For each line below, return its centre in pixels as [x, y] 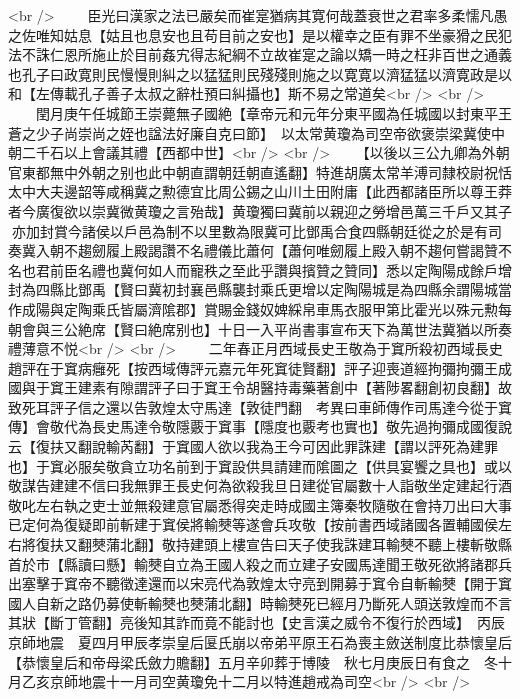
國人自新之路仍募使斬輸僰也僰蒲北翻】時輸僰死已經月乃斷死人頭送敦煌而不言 [260, 602]
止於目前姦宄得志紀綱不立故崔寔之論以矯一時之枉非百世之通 [301, 54]
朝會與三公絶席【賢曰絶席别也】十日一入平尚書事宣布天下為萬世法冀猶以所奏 [260, 328]
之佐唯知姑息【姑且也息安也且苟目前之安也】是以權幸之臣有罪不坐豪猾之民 [253, 34]
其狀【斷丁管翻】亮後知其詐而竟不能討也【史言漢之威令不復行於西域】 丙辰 [256, 622]
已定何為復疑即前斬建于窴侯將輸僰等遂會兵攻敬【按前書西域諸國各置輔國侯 [253, 524]
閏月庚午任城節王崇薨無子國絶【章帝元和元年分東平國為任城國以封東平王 [273, 112]
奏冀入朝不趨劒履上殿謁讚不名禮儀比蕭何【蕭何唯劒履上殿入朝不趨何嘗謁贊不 [260, 250]
